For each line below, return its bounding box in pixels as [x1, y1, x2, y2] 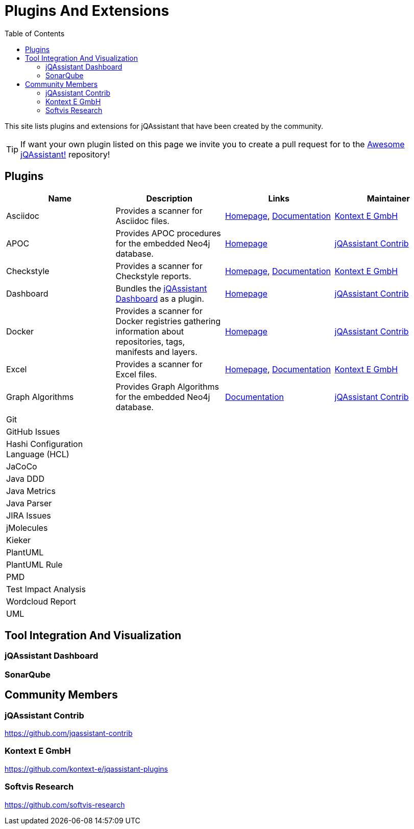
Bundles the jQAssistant [115, 283, 207, 294]
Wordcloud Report [6, 596, 76, 607]
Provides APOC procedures [115, 228, 221, 238]
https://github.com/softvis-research [5, 800, 125, 809]
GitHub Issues [6, 426, 60, 437]
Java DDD [6, 473, 44, 484]
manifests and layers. [115, 346, 198, 357]
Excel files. [115, 369, 157, 379]
